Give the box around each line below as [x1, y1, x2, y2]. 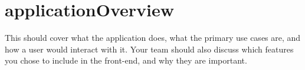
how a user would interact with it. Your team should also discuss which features [5, 43, 294, 55]
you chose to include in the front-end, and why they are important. [5, 54, 247, 66]
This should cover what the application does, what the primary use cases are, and [5, 32, 301, 44]
